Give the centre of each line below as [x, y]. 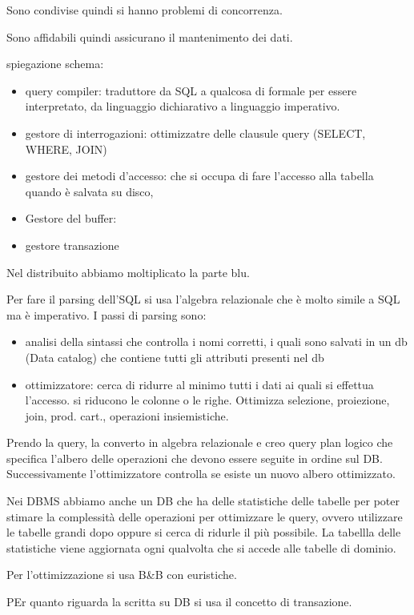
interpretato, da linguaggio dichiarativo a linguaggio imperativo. [183, 106]
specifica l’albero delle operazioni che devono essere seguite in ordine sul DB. [195, 458]
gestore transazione [72, 245]
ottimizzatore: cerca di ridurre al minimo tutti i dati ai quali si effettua [199, 384]
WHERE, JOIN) [66, 149]
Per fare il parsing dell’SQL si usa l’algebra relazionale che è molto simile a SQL [203, 299]
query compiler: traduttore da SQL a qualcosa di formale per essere [191, 90]
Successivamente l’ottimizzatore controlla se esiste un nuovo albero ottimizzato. [201, 474]
